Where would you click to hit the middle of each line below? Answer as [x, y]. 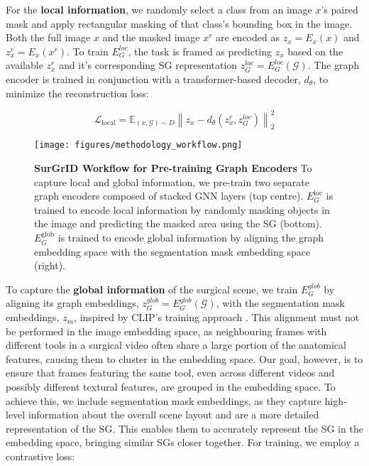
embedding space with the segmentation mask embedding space [172, 251]
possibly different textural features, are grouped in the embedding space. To [171, 387]
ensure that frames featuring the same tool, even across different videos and [170, 373]
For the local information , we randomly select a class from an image [159, 9]
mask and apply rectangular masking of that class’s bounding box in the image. [179, 23]
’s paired [340, 9]
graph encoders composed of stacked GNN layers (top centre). [169, 196]
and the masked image [151, 37]
